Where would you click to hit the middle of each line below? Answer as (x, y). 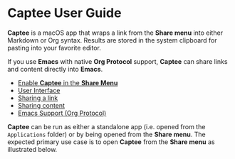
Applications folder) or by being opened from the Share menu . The (106, 134)
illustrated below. (32, 149)
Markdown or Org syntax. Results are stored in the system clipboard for (112, 40)
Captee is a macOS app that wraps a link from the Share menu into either (115, 33)
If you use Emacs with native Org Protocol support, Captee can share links (117, 61)
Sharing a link (38, 98)
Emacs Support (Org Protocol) (62, 113)
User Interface (39, 90)
